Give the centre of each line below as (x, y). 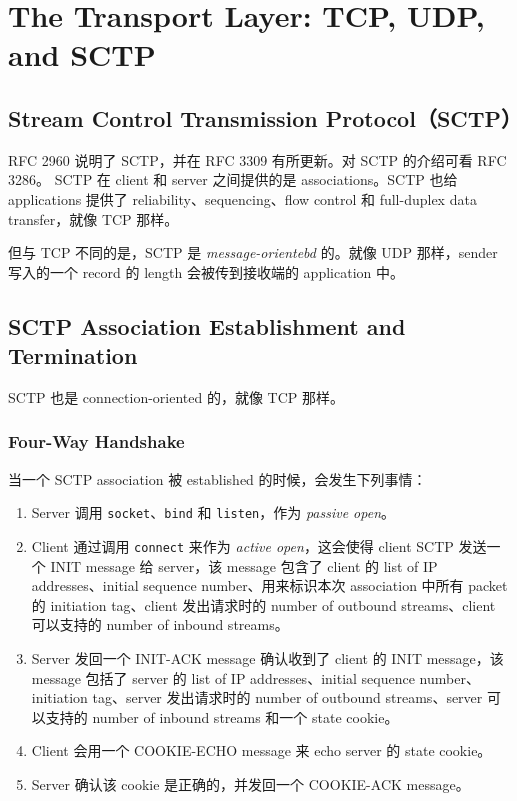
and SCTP (82, 54)
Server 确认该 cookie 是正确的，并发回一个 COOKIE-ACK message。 (250, 783)
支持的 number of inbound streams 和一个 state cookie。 (222, 716)
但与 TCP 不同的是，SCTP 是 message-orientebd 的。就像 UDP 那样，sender (253, 252)
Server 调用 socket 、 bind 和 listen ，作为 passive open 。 (213, 512)
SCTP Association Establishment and (207, 325)
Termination (73, 355)
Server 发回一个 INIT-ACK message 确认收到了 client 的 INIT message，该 (267, 658)
